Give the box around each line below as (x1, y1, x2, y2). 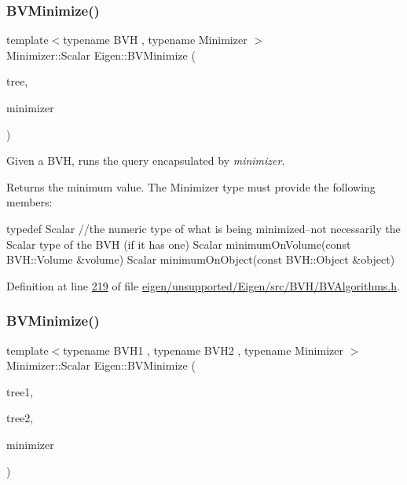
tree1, (6, 383, 34, 399)
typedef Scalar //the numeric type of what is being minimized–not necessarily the (6, 220, 401, 236)
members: (6, 194, 53, 210)
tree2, (6, 410, 34, 426)
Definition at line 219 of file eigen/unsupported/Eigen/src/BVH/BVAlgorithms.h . (6, 277, 400, 294)
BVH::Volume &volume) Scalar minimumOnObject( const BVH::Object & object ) (6, 251, 395, 268)
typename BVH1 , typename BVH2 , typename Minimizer (63, 341, 343, 358)
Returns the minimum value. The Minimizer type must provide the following (6, 178, 376, 195)
